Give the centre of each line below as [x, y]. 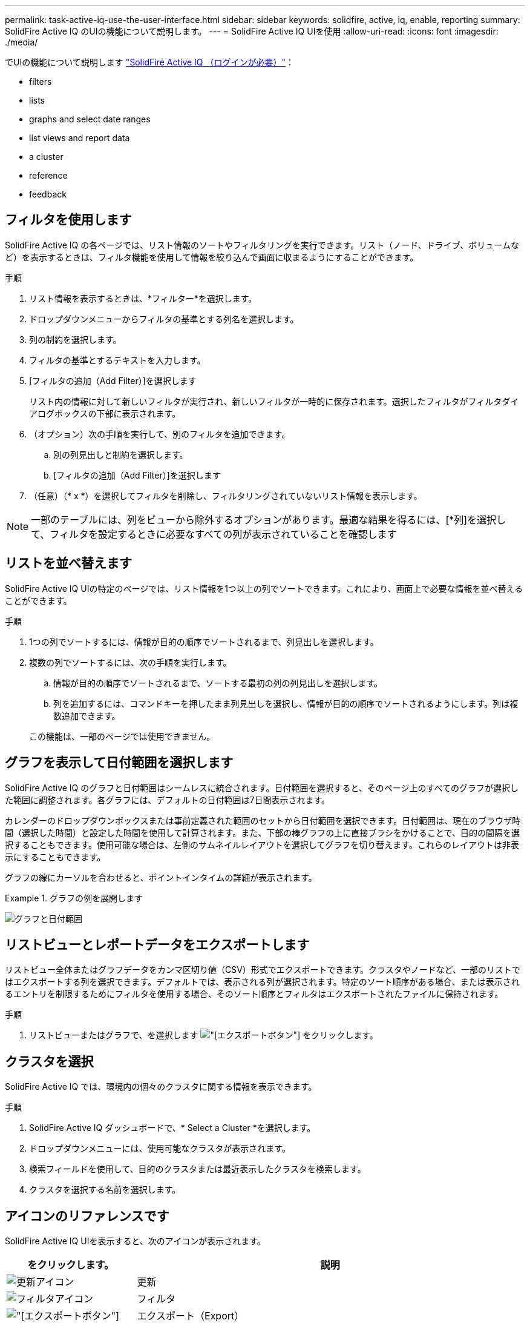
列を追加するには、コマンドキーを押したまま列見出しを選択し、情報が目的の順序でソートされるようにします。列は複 [286, 703]
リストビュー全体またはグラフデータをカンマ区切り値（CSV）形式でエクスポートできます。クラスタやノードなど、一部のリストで [263, 970]
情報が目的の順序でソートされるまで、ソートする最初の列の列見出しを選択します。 [218, 683]
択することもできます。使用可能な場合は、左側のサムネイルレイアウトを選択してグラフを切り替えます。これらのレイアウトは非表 [262, 844]
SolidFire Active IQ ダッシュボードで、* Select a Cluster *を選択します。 [172, 1128]
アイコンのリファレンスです [87, 1216]
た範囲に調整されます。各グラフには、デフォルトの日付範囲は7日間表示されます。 [168, 800]
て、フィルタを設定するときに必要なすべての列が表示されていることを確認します [214, 534]
